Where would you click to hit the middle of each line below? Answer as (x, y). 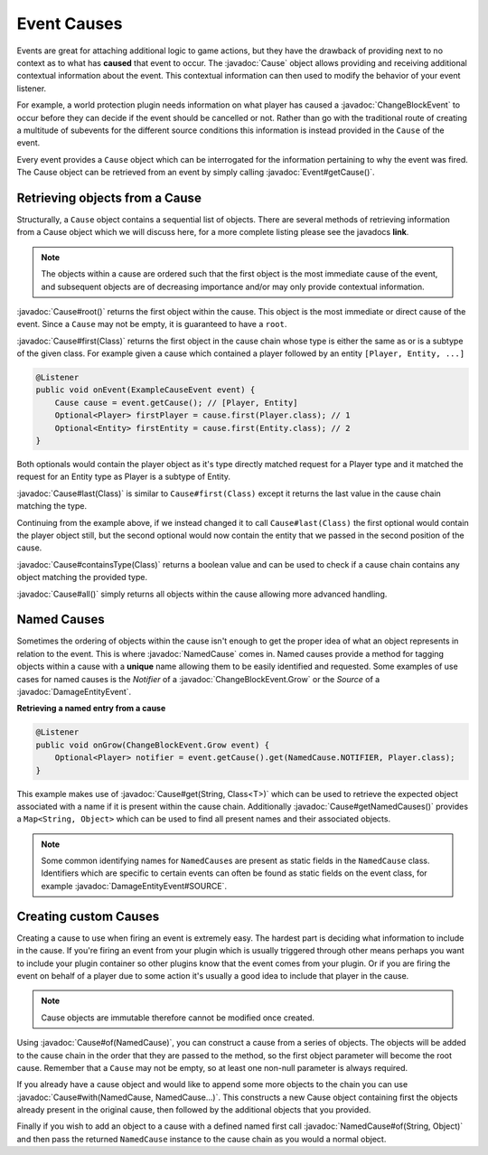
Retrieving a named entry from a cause (91, 709)
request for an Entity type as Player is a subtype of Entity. (123, 477)
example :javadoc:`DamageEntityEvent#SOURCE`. (134, 886)
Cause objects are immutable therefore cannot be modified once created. (178, 1018)
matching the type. (52, 506)
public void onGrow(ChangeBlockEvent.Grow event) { (153, 745)
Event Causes (70, 23)
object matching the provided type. (82, 577)
